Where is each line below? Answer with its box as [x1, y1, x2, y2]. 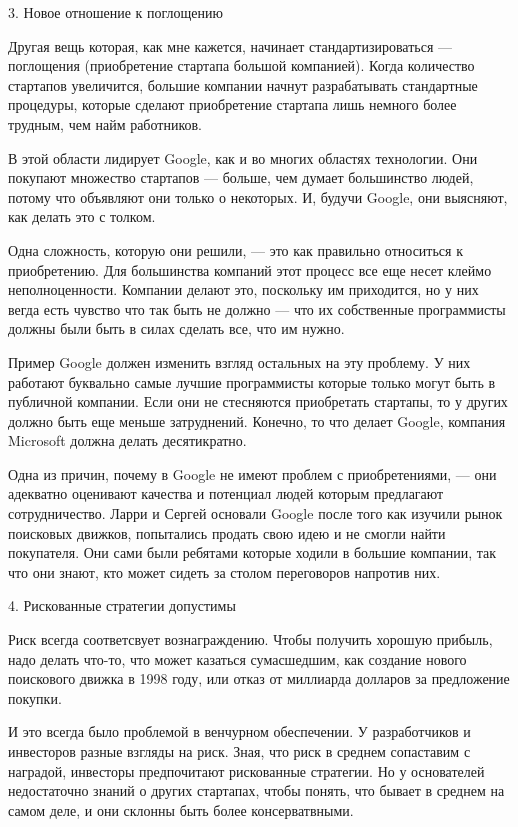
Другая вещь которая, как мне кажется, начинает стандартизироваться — [8, 35, 453, 56]
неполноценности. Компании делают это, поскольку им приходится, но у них [8, 279, 479, 300]
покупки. [8, 687, 62, 708]
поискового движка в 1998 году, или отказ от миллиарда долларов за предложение [8, 668, 510, 689]
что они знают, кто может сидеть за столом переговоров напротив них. [8, 561, 441, 582]
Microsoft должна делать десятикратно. [8, 430, 247, 451]
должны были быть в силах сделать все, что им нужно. [8, 318, 345, 339]
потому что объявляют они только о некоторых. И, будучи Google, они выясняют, [8, 186, 508, 207]
